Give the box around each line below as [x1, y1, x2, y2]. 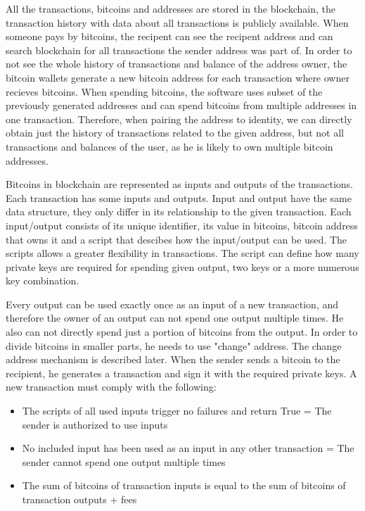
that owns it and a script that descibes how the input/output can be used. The [6, 232, 347, 246]
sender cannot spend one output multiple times [22, 454, 226, 469]
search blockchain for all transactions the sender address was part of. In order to [6, 42, 352, 57]
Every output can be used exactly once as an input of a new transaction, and [6, 296, 339, 311]
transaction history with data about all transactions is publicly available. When [6, 15, 349, 30]
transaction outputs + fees [22, 492, 137, 506]
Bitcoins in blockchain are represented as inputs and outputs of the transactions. [6, 177, 354, 191]
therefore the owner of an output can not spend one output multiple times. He [6, 310, 344, 325]
